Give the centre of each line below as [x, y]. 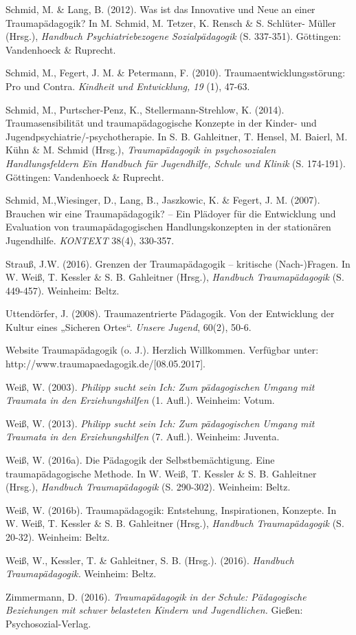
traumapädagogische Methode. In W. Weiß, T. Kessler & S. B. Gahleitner [161, 473]
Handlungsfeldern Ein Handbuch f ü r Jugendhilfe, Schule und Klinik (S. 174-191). [176, 163]
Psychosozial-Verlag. [48, 623]
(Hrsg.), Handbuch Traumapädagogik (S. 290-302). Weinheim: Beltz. [148, 487]
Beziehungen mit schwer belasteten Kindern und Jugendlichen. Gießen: [154, 610]
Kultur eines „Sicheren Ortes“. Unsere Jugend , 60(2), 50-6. [129, 326]
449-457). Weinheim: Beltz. [63, 290]
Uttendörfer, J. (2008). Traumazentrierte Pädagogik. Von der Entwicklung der [170, 313]
